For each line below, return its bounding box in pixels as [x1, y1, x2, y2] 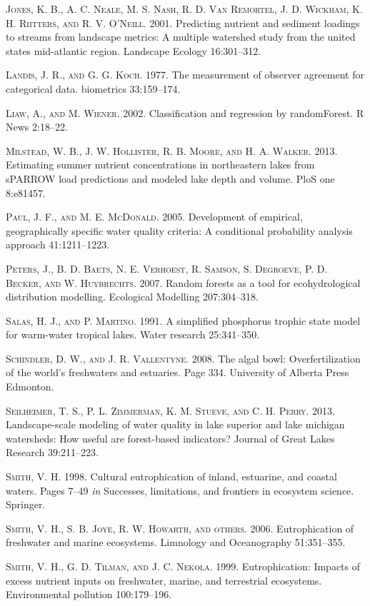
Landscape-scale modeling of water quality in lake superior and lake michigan [6, 417, 345, 432]
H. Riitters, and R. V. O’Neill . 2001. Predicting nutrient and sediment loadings [6, 15, 360, 30]
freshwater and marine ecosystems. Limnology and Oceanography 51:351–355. [6, 535, 346, 550]
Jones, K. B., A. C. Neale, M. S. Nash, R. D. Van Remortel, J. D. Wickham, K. [6, 1, 363, 16]
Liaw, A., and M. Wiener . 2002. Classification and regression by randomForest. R [6, 105, 364, 120]
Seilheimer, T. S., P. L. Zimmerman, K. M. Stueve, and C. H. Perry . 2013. [6, 403, 336, 418]
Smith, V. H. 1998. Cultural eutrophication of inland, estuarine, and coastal [6, 469, 337, 484]
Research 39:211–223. [6, 445, 99, 460]
